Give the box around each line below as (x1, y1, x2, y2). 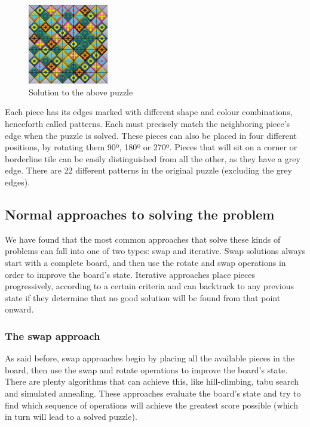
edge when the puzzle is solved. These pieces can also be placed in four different (5, 129, 297, 141)
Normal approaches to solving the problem (5, 205, 275, 224)
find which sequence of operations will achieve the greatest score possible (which (5, 398, 298, 411)
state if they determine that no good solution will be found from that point (5, 291, 281, 304)
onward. (5, 303, 34, 315)
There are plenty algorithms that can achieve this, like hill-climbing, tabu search (5, 375, 299, 388)
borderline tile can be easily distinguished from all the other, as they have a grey (5, 152, 300, 165)
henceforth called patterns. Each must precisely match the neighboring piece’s (5, 117, 290, 130)
